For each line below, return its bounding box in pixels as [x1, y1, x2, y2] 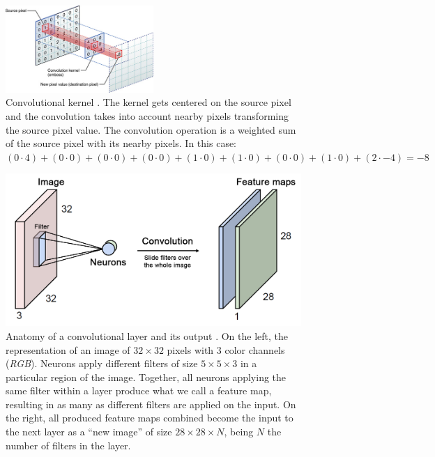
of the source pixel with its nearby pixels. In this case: [6, 136, 237, 150]
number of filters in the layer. [6, 437, 131, 452]
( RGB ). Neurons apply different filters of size [6, 356, 198, 371]
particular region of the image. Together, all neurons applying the [6, 369, 287, 384]
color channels [224, 342, 285, 357]
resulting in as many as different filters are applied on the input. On [6, 396, 296, 411]
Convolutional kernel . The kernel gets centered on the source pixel [6, 95, 291, 109]
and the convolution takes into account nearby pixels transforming [6, 108, 289, 123]
